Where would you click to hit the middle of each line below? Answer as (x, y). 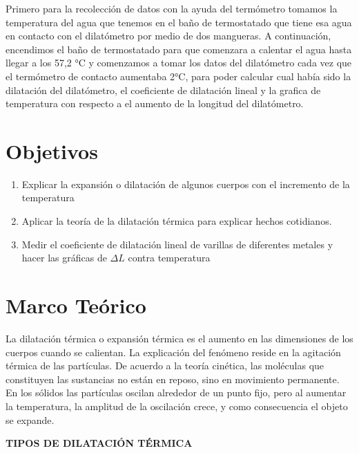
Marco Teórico (76, 305)
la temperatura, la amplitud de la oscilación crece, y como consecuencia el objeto (177, 406)
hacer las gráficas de (64, 258)
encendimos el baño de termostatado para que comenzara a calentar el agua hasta (179, 49)
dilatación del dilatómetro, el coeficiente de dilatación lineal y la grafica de (163, 90)
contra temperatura (169, 258)
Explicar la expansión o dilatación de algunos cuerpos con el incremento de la (186, 184)
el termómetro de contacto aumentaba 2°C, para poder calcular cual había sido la (178, 76)
